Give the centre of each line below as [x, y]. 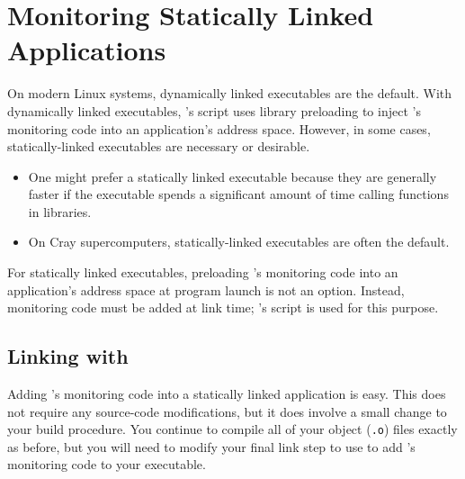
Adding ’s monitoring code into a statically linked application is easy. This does [227, 394]
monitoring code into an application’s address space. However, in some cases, [219, 128]
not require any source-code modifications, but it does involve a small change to [227, 411]
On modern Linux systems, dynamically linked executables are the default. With [230, 93]
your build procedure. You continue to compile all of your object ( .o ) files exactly [232, 429]
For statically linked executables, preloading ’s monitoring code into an [203, 272]
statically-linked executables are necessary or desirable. [159, 146]
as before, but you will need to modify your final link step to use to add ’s [211, 446]
